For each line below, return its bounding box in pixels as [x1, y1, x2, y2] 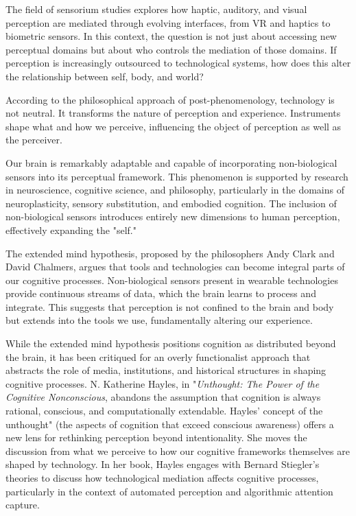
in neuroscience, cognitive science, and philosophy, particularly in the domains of [5, 183, 344, 197]
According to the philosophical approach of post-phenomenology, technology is [5, 92, 335, 106]
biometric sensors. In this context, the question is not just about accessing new [5, 29, 337, 43]
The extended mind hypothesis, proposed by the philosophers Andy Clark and [5, 246, 335, 260]
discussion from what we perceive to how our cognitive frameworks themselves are [5, 443, 350, 458]
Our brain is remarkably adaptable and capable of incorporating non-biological [5, 155, 337, 169]
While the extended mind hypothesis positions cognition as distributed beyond [5, 336, 336, 351]
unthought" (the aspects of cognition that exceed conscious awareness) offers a [5, 417, 334, 431]
